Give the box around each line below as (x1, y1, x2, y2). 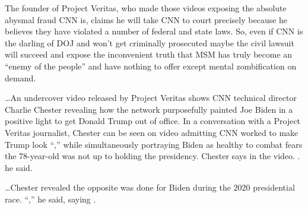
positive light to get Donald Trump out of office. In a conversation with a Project (5, 115, 301, 127)
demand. (5, 71, 36, 84)
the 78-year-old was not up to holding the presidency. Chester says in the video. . (5, 150, 300, 162)
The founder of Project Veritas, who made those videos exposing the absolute (5, 2, 287, 14)
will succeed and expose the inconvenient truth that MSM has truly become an (5, 48, 293, 61)
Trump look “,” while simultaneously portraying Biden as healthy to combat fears (5, 138, 303, 150)
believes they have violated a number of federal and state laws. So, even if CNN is (5, 25, 303, 37)
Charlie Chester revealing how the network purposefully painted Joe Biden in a (5, 103, 293, 115)
